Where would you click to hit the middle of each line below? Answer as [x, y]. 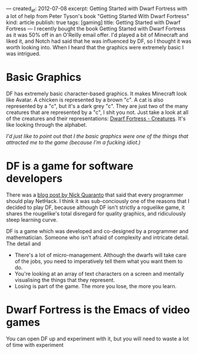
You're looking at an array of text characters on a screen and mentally [99, 274]
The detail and [24, 244]
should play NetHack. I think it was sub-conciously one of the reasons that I [98, 201]
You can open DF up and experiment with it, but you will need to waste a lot [98, 338]
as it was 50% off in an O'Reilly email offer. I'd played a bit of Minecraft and [97, 35]
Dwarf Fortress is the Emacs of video [98, 310]
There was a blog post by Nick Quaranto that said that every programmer [95, 195]
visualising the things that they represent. [65, 280]
